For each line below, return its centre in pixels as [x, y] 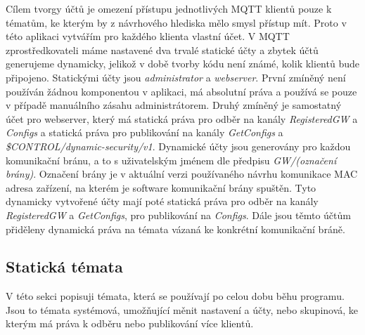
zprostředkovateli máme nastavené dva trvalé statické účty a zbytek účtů [162, 50]
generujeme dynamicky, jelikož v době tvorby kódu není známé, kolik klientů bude [182, 64]
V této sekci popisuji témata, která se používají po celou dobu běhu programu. [175, 296]
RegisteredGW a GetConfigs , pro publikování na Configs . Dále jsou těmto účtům [178, 215]
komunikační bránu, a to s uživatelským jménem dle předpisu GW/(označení [171, 160]
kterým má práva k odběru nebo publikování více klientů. [130, 323]
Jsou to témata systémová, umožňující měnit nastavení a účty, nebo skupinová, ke [182, 309]
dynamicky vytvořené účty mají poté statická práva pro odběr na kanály [162, 201]
